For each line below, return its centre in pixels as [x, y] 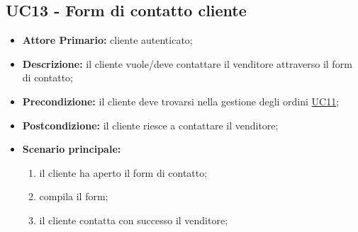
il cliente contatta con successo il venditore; [134, 220]
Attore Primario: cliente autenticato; [107, 40]
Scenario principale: [72, 149]
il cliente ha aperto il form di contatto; [123, 172]
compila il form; [74, 196]
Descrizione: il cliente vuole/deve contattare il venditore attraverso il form [187, 63]
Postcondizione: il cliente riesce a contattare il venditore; [150, 125]
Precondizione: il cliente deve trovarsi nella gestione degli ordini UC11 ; [181, 101]
